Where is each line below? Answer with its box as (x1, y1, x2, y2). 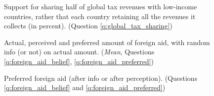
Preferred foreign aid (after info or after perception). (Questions (4, 72, 198, 83)
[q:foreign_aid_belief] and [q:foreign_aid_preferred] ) (4, 82, 166, 93)
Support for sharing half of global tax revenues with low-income (4, 1, 197, 11)
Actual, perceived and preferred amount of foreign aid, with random (4, 37, 210, 47)
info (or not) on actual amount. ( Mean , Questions (4, 47, 155, 57)
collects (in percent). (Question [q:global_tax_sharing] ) (4, 21, 173, 31)
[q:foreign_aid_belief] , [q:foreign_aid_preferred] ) (4, 56, 154, 66)
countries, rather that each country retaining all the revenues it (4, 11, 196, 21)
